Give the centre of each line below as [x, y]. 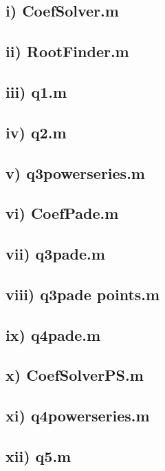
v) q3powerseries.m [75, 172]
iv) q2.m [36, 132]
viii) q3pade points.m [83, 294]
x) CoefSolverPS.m [75, 375]
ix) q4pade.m [53, 334]
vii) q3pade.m [55, 254]
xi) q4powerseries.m [78, 416]
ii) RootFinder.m [67, 51]
